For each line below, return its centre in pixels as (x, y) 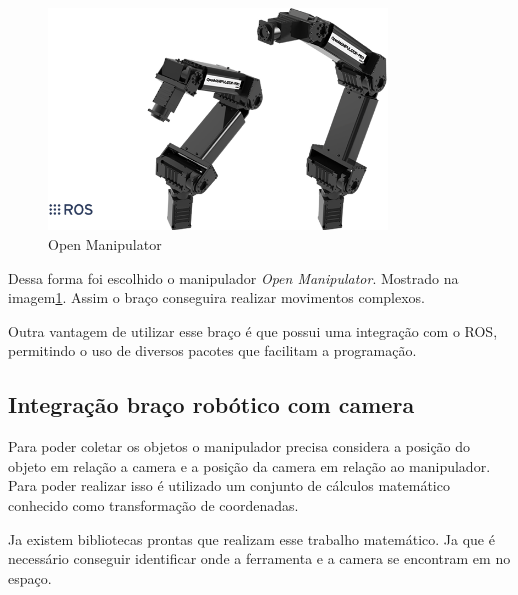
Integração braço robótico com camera (211, 404)
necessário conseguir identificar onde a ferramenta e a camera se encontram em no (259, 558)
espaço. (30, 577)
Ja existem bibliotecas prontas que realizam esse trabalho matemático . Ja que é (251, 538)
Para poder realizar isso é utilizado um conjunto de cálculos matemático (229, 485)
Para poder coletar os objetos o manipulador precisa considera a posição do (239, 446)
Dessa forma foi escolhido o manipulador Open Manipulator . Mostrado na (233, 277)
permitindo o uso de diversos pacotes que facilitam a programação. (212, 350)
